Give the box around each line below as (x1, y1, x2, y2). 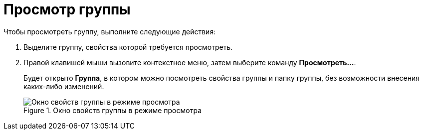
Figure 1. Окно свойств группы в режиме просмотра (23, 106, 202, 115)
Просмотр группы (3, 1, 131, 18)
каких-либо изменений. (23, 82, 104, 91)
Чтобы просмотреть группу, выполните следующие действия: (3, 27, 216, 36)
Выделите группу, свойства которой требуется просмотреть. (23, 42, 233, 51)
